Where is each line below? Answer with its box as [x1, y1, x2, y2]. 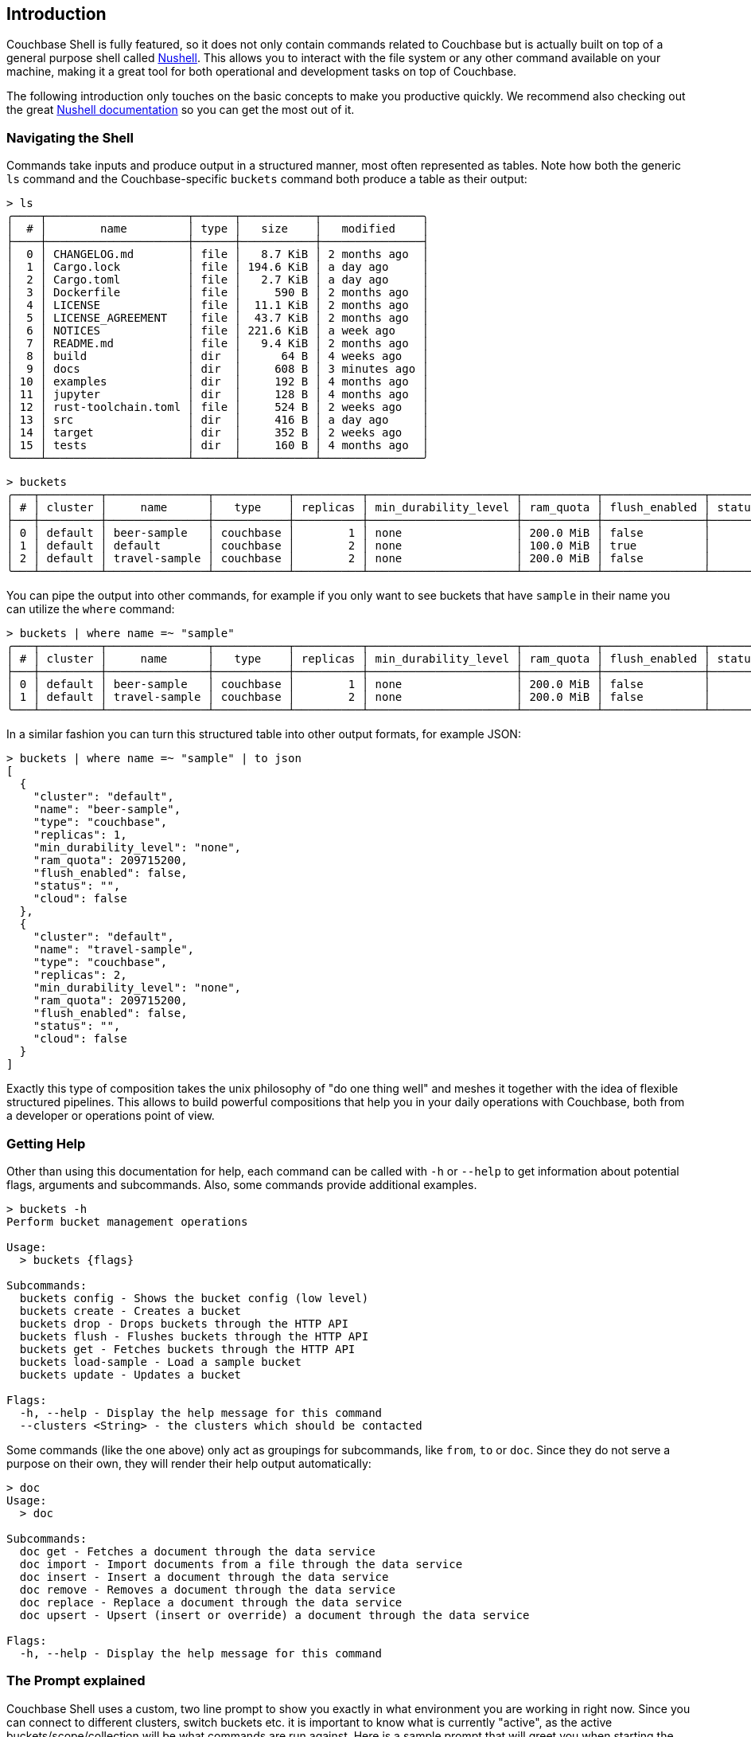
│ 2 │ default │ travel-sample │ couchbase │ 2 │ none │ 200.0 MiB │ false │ [6, 552, 711, 565]
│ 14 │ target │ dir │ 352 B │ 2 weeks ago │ [6, 426, 430, 440]
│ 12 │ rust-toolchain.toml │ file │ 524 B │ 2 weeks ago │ [6, 401, 430, 414]
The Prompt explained [6, 1672, 146, 1689]
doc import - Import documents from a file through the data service [19, 1557, 463, 1571]
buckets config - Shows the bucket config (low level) [19, 1291, 369, 1305]
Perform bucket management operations [6, 1215, 248, 1228]
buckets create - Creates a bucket [19, 1304, 242, 1317]
